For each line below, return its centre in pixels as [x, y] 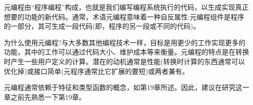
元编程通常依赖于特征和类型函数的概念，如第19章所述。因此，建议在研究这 [123, 87]
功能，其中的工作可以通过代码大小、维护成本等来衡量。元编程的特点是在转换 [126, 52]
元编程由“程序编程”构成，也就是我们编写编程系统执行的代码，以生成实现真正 [126, 7]
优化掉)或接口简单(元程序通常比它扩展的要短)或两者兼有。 [97, 71]
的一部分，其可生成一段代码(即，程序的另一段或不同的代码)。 [102, 26]
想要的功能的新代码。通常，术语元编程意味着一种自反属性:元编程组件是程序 [124, 16]
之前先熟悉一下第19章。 [48, 96]
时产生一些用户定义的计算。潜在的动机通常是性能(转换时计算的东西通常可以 [125, 61]
